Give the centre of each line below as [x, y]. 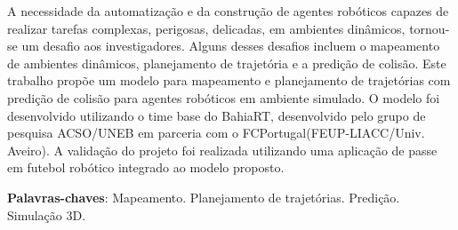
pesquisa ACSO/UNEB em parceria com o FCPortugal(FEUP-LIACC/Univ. [216, 133]
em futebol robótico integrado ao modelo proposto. [146, 167]
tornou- [430, 28]
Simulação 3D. [47, 214]
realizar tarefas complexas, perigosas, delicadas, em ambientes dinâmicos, [206, 28]
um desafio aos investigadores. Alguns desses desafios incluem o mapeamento [231, 46]
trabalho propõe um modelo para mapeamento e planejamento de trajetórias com [229, 80]
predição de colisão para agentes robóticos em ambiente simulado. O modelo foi [224, 97]
